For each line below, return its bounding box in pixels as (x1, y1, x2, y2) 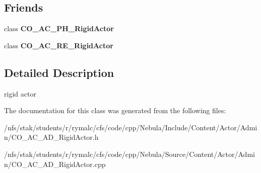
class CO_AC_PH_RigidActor (4, 23, 114, 34)
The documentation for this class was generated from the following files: (4, 105, 226, 116)
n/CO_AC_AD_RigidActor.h (4, 132, 99, 142)
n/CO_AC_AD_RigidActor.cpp (4, 158, 106, 169)
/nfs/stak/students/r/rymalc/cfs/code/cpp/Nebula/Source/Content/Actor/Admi (4, 148, 255, 159)
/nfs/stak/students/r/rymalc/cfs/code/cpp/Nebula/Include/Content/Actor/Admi (4, 122, 257, 132)
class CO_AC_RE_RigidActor (4, 40, 113, 50)
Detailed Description (4, 64, 114, 80)
